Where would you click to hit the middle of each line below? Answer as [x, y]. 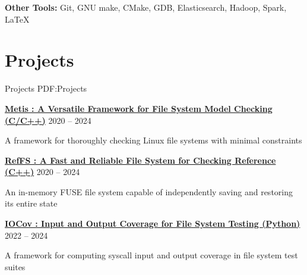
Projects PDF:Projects [46, 88]
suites [15, 266]
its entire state [31, 203]
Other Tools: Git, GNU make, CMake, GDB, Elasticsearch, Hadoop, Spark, [146, 7]
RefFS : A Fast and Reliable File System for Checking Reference [140, 160]
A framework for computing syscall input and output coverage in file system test [151, 255]
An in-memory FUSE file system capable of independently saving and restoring [149, 191]
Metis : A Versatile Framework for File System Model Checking [139, 108]
